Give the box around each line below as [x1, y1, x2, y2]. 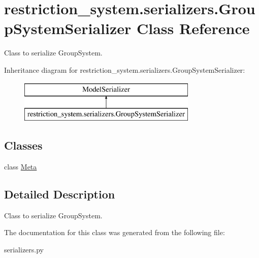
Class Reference [137, 18, 250, 39]
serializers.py [4, 244, 44, 254]
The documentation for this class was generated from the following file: [4, 227, 225, 238]
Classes [4, 137, 43, 153]
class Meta [4, 161, 37, 171]
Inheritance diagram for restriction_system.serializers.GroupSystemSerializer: [4, 64, 245, 75]
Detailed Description [4, 186, 115, 202]
